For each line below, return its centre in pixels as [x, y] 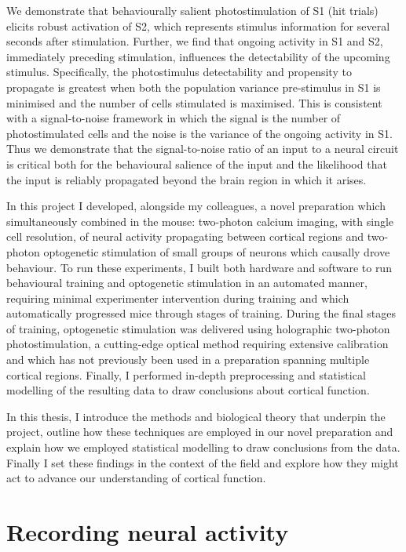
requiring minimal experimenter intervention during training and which [178, 298]
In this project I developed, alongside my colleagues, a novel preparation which [196, 206]
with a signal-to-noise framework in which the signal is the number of [174, 118]
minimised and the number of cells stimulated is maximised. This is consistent [194, 102]
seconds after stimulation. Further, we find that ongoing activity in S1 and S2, [195, 41]
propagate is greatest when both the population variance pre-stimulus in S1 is [194, 87]
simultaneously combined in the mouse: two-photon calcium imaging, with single [200, 221]
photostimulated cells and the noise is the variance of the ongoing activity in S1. [199, 133]
